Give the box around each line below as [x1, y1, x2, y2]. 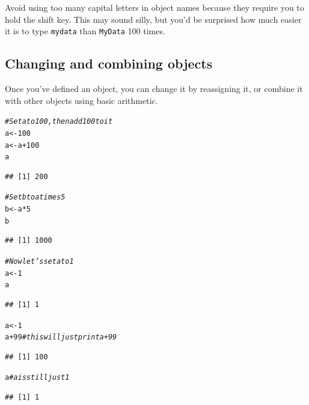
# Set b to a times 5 [5, 193, 66, 202]
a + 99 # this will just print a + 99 [5, 333, 117, 342]
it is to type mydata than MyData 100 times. [5, 25, 165, 37]
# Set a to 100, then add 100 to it [5, 117, 113, 126]
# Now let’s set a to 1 [5, 257, 74, 266]
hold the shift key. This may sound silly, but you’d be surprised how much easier [5, 13, 302, 25]
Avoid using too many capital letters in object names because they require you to [5, 1, 304, 13]
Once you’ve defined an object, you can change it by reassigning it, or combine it [5, 82, 303, 95]
